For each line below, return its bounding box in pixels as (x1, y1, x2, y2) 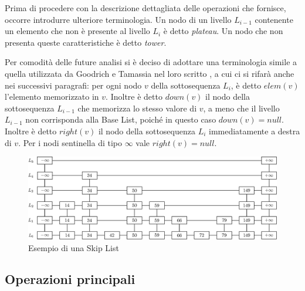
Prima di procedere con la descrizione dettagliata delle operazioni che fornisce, (5, 2, 286, 13)
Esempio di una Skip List (28, 241, 119, 253)
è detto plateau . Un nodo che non (163, 25, 283, 37)
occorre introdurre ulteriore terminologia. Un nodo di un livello (5, 13, 232, 25)
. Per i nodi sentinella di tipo (18, 136, 123, 148)
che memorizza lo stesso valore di (77, 101, 197, 114)
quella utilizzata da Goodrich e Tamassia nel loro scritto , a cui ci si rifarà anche (5, 67, 294, 79)
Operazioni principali (5, 270, 135, 288)
